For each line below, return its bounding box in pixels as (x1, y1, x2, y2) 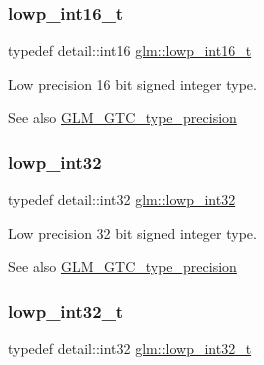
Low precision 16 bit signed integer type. (8, 73, 257, 94)
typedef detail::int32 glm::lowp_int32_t (8, 338, 252, 359)
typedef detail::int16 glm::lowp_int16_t (8, 40, 252, 61)
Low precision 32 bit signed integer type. (8, 222, 257, 243)
